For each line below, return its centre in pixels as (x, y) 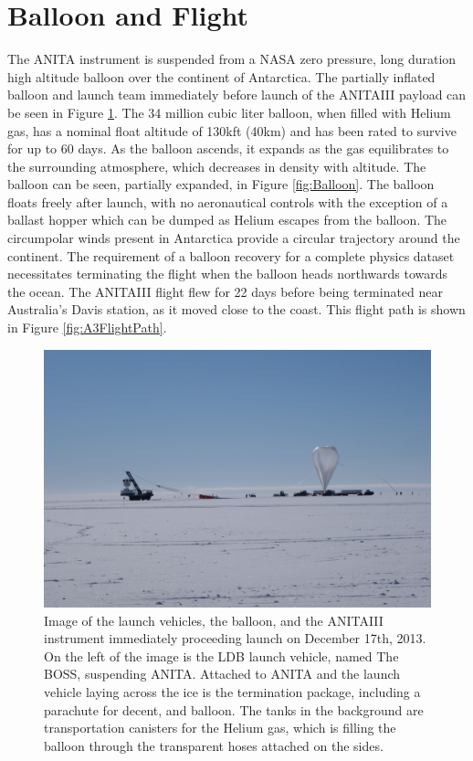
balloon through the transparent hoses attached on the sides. (214, 745)
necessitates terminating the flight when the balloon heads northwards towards (228, 274)
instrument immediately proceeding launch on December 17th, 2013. (235, 638)
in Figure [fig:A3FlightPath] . (87, 328)
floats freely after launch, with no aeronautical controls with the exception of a (228, 201)
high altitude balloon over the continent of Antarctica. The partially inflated (221, 76)
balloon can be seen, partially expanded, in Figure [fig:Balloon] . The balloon (221, 184)
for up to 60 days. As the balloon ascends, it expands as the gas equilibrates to (228, 148)
